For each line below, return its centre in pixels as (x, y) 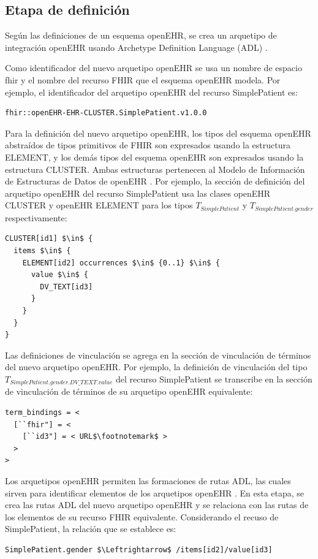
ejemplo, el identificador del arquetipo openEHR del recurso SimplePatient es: (151, 92)
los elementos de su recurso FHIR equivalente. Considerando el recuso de (142, 516)
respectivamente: (36, 217)
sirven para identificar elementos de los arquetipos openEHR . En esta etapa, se (155, 492)
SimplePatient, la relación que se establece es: (91, 529)
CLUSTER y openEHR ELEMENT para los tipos (99, 205)
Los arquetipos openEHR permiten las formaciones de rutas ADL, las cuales (148, 480)
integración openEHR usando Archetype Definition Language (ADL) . (136, 47)
